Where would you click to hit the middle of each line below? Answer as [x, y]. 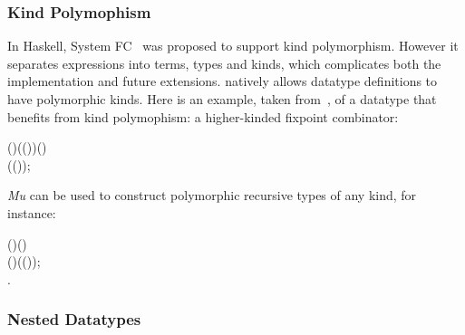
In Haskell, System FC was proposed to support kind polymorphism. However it [233, 46]
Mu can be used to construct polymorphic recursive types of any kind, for [212, 195]
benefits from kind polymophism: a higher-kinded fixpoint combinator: [203, 116]
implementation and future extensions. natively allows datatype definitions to [223, 81]
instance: [32, 212]
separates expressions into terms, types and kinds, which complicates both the [224, 63]
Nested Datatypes [74, 319]
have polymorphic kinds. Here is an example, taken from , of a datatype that [222, 99]
